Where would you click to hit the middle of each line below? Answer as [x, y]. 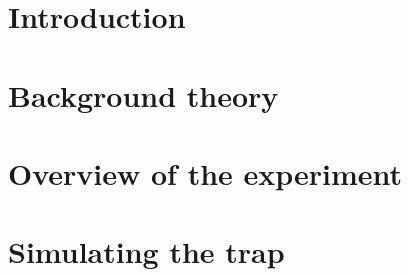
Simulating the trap [146, 251]
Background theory [143, 94]
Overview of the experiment [205, 172]
